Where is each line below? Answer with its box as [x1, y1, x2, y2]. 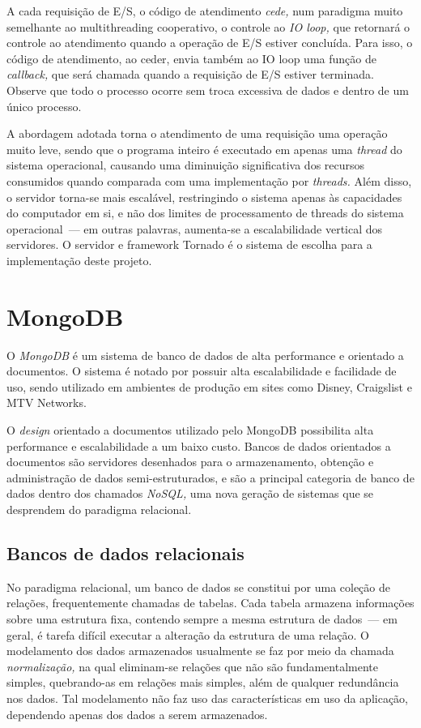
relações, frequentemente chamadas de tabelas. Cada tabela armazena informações [6, 594, 415, 611]
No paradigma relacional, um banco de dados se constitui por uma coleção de [6, 578, 390, 595]
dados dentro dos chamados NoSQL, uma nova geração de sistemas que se [6, 485, 374, 502]
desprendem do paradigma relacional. [6, 500, 192, 517]
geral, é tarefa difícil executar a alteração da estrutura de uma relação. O [6, 626, 369, 643]
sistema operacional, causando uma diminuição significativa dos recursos [6, 156, 365, 173]
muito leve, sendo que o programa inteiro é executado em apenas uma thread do [6, 140, 402, 157]
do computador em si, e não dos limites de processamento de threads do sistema [6, 204, 404, 221]
